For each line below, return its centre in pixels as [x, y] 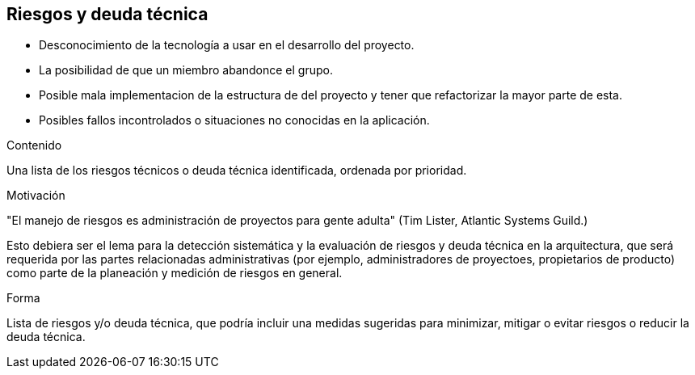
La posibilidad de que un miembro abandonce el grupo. [186, 70]
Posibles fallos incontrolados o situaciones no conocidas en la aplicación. [234, 120]
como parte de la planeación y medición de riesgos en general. [175, 273]
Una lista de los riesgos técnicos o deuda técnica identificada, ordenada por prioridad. [237, 171]
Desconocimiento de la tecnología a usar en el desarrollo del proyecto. [227, 45]
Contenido [34, 145]
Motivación [36, 196]
